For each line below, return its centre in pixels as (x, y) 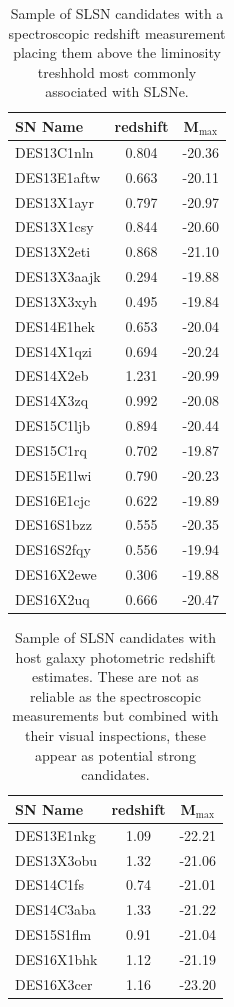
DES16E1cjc (53, 499)
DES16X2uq (52, 599)
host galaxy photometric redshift (115, 656)
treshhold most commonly (117, 71)
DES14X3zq (52, 400)
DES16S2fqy (53, 549)
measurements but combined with (115, 715)
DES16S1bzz (54, 524)
